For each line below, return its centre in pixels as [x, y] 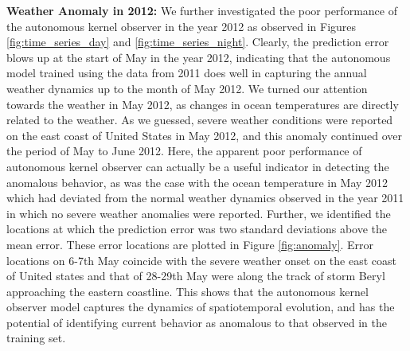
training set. [36, 338]
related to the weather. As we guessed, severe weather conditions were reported [200, 120]
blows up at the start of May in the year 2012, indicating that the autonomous [199, 57]
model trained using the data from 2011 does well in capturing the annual [187, 73]
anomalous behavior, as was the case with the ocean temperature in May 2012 [197, 182]
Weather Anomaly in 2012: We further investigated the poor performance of [202, 10]
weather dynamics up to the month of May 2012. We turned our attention [187, 88]
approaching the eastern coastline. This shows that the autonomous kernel [187, 291]
